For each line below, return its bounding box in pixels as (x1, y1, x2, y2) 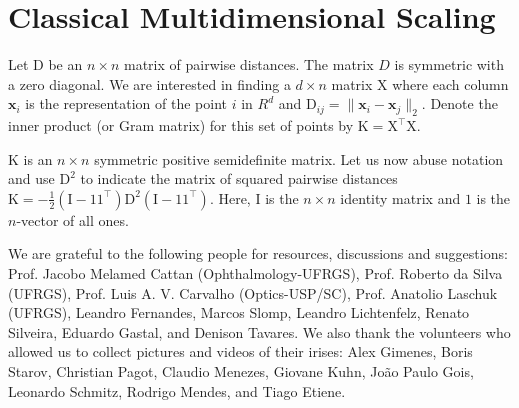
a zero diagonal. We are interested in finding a (8, 73, 291, 94)
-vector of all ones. (16, 209, 129, 230)
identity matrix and (340, 187, 461, 208)
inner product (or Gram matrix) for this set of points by (8, 115, 354, 136)
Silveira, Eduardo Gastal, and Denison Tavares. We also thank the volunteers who (8, 321, 511, 342)
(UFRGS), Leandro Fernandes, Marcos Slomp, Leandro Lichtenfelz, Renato (8, 302, 470, 323)
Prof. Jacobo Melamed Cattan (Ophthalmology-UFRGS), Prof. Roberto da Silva (8, 263, 503, 284)
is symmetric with (394, 54, 504, 75)
